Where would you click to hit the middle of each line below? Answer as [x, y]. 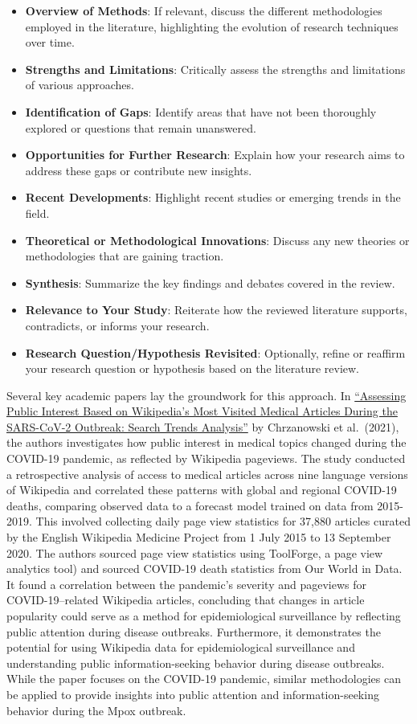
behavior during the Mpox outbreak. [96, 710]
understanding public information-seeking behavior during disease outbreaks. [196, 663]
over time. [50, 42]
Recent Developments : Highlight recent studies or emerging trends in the [213, 197]
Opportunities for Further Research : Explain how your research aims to [215, 155]
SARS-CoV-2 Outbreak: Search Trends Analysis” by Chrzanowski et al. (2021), [203, 426]
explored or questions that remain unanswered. [141, 127]
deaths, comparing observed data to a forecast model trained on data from [190, 505]
